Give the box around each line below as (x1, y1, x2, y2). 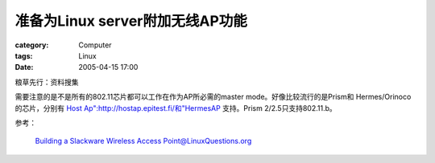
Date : (14, 63, 34, 72)
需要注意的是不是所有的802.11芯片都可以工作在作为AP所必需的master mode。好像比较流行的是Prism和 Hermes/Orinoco (14, 92, 412, 102)
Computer (78, 40, 112, 50)
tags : (14, 51, 33, 60)
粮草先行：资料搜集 (14, 77, 79, 87)
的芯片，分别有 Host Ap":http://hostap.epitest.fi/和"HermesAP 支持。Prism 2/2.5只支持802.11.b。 (14, 103, 338, 112)
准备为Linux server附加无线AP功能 (14, 12, 247, 30)
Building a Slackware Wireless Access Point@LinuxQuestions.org (35, 137, 252, 146)
